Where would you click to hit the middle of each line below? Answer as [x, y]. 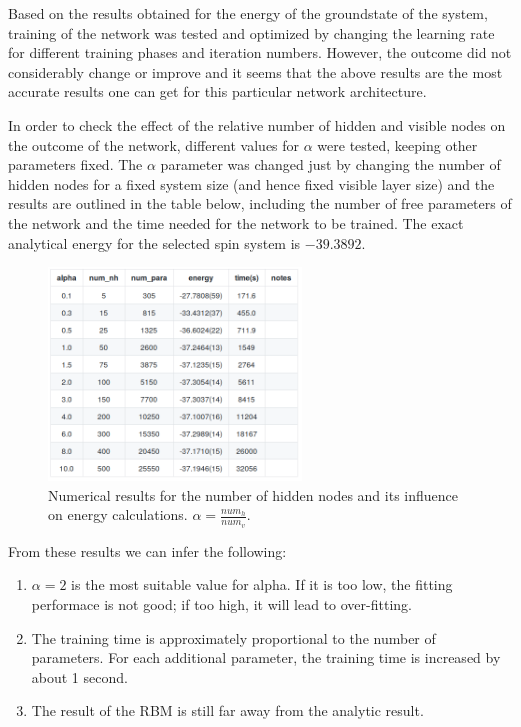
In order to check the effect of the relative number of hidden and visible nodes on [257, 124]
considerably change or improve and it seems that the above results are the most [255, 71]
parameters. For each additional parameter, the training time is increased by [266, 657]
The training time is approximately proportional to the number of [233, 637]
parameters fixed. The [75, 164]
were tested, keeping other [397, 144]
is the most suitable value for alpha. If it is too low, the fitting [262, 584]
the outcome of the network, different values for [154, 144]
